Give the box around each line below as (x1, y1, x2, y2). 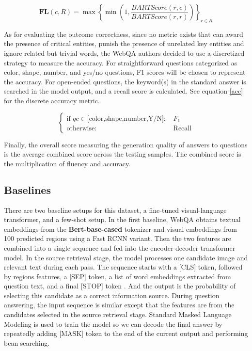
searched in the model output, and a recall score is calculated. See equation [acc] (4, 86, 243, 96)
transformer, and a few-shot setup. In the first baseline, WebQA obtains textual (4, 214, 241, 224)
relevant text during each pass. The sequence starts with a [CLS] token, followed (4, 262, 243, 272)
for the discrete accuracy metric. (4, 95, 100, 105)
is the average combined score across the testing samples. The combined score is (4, 149, 241, 159)
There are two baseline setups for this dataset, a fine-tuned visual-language (4, 205, 227, 215)
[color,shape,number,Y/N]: (87, 115, 166, 122)
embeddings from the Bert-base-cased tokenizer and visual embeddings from (4, 223, 237, 234)
